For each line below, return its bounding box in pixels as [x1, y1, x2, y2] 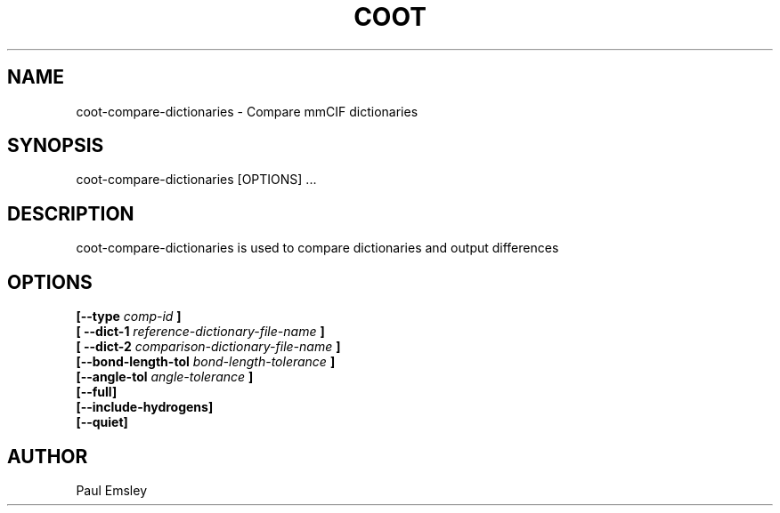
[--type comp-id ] [76, 309, 182, 325]
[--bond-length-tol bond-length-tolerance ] [76, 354, 336, 370]
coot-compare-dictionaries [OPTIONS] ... [76, 172, 317, 188]
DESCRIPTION [7, 202, 134, 225]
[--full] [76, 384, 118, 400]
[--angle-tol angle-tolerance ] [76, 369, 254, 385]
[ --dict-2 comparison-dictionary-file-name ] [76, 339, 341, 355]
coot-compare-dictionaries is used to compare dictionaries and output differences [76, 240, 559, 256]
